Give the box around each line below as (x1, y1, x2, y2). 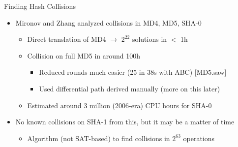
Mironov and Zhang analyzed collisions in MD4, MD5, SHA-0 (15, 17, 202, 28)
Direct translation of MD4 (27, 34, 106, 44)
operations (183, 133, 215, 143)
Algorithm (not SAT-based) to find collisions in (27, 133, 170, 143)
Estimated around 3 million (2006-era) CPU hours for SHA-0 (27, 100, 212, 110)
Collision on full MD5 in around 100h (27, 50, 141, 60)
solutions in (132, 34, 167, 44)
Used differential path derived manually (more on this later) (39, 83, 220, 93)
